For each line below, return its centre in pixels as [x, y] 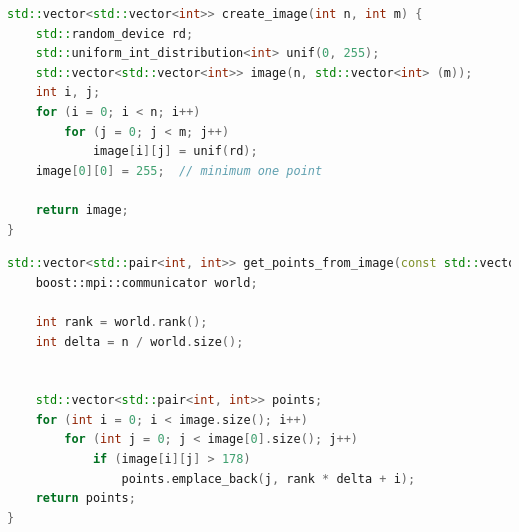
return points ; [85, 498]
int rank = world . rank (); [121, 321]
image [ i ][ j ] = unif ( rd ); [175, 151]
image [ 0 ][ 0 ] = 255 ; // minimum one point [179, 170]
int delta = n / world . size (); [139, 341]
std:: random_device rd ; [114, 33]
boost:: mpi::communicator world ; [146, 282]
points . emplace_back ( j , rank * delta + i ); [268, 478]
